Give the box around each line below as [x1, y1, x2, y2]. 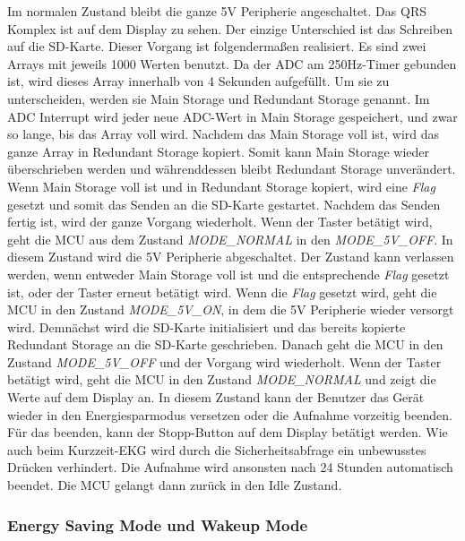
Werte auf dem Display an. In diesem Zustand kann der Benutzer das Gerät [7, 388, 425, 407]
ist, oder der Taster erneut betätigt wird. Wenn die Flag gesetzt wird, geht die [7, 282, 437, 301]
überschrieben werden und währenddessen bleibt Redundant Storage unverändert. [7, 159, 456, 178]
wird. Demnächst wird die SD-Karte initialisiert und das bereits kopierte [7, 317, 406, 336]
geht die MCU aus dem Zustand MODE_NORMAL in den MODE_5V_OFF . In [7, 229, 453, 248]
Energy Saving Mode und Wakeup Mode [7, 513, 308, 536]
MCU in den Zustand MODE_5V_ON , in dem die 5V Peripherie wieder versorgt [7, 300, 454, 319]
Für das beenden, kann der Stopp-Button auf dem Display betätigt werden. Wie [7, 423, 448, 442]
